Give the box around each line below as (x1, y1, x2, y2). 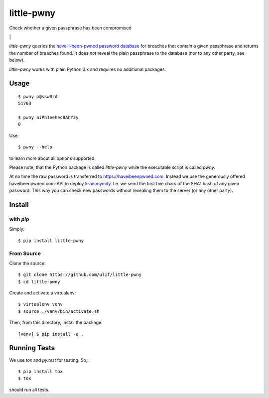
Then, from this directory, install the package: (9, 319, 103, 326)
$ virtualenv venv (18, 301, 63, 307)
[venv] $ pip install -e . (18, 331, 84, 337)
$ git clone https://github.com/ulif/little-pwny (18, 272, 142, 277)
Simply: (9, 226, 25, 232)
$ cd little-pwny (18, 279, 60, 284)
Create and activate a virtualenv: (9, 290, 76, 296)
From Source (9, 250, 41, 257)
